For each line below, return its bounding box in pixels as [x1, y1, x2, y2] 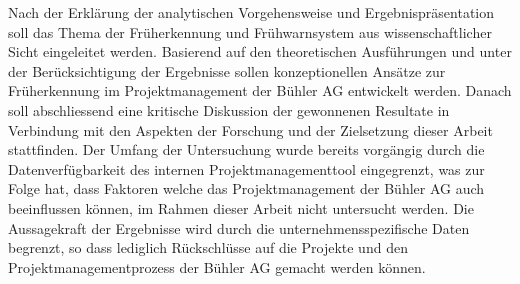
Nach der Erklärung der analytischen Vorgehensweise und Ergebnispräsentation [8, 2, 495, 22]
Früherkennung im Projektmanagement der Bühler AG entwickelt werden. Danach [8, 80, 512, 101]
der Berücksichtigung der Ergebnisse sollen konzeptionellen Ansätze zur [8, 60, 446, 81]
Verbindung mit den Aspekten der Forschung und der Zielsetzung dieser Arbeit [8, 119, 493, 140]
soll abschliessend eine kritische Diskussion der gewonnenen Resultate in [8, 99, 450, 120]
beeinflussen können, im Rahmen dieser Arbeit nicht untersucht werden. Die [8, 197, 474, 218]
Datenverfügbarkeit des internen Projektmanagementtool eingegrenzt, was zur [8, 158, 485, 179]
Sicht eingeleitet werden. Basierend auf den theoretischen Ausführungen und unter [8, 41, 512, 62]
